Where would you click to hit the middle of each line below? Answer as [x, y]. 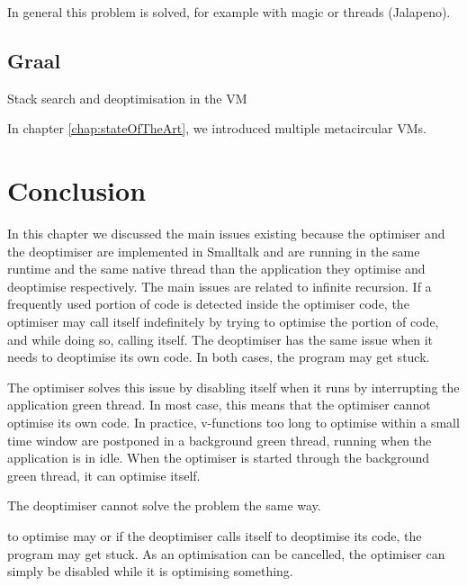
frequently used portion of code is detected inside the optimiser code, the [208, 304]
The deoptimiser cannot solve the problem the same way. [164, 505]
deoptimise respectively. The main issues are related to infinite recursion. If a [220, 286]
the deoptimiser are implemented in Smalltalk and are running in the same [214, 251]
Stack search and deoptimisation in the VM [127, 98]
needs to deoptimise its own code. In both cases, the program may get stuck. [219, 357]
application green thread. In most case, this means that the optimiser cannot [219, 405]
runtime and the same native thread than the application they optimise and [216, 269]
